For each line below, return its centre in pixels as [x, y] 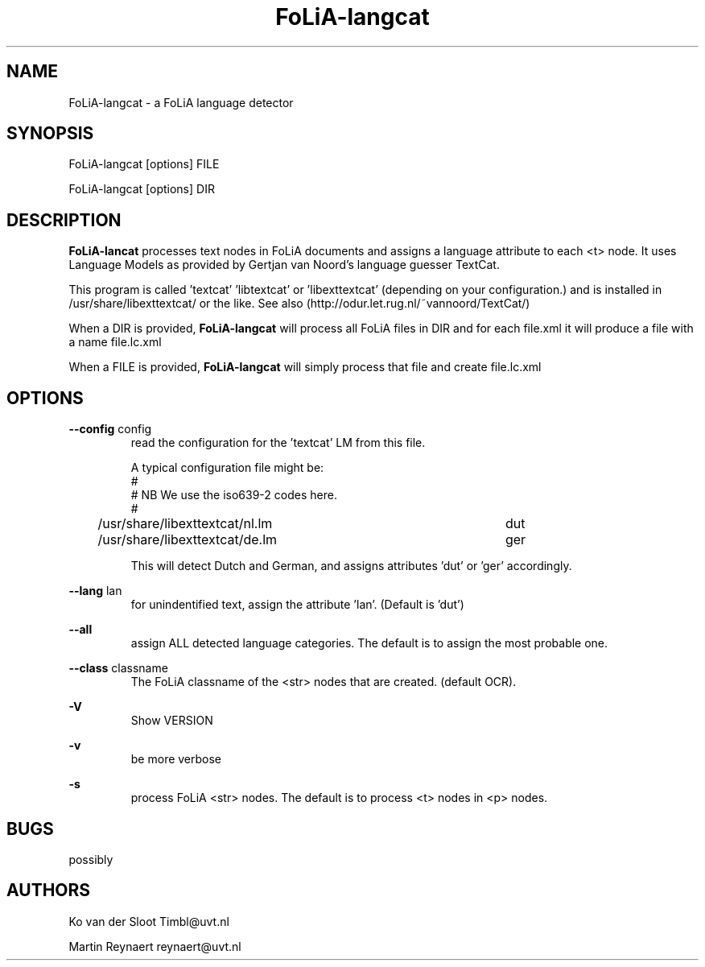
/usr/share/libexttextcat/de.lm [188, 540]
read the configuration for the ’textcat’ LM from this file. [278, 443]
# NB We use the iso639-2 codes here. [234, 495]
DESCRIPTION [64, 220]
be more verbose [176, 759]
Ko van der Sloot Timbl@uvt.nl [149, 921]
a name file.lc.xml [115, 342]
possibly [91, 859]
